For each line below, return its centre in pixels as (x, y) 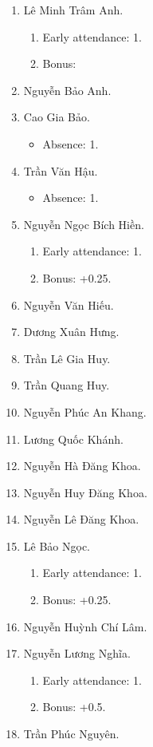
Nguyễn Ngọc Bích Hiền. (84, 224)
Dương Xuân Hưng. (71, 332)
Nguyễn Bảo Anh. (67, 90)
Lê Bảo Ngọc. (57, 545)
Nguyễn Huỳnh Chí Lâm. (85, 626)
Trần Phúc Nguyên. (71, 734)
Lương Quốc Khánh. (73, 439)
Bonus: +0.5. (74, 707)
